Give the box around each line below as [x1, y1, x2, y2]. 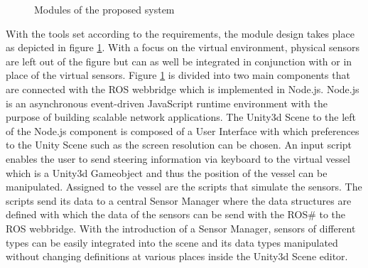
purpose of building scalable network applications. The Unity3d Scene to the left [6, 109, 357, 124]
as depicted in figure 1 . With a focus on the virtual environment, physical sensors [6, 40, 360, 55]
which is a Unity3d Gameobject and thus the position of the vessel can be [6, 165, 328, 180]
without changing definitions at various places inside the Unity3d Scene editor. [6, 249, 348, 264]
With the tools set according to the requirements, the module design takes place [6, 26, 355, 41]
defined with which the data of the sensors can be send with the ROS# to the [6, 207, 346, 222]
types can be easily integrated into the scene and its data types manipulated [6, 235, 338, 250]
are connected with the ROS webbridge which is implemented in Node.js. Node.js [6, 81, 359, 96]
